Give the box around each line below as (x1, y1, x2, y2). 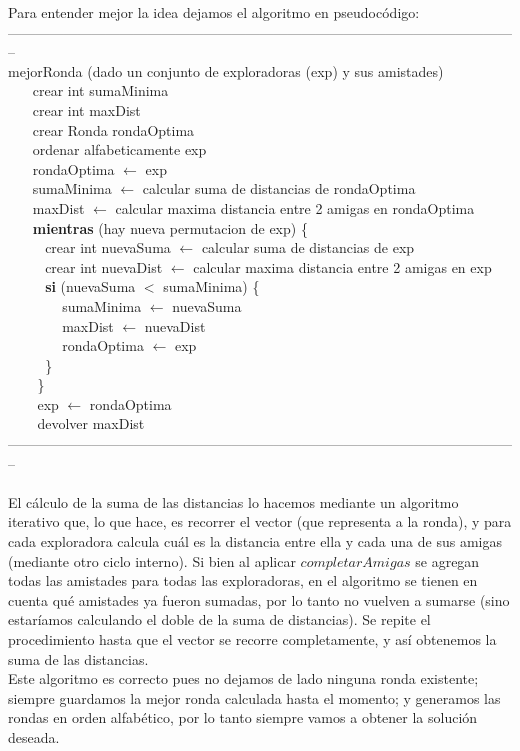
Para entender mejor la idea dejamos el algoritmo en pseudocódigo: (8, 2, 420, 22)
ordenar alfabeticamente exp (32, 139, 207, 160)
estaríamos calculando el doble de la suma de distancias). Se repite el (8, 609, 431, 630)
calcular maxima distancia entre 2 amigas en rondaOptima (115, 197, 475, 218)
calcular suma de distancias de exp (201, 237, 415, 258)
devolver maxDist (37, 413, 145, 434)
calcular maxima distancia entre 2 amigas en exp (193, 256, 492, 277)
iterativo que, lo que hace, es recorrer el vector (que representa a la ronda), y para (8, 511, 512, 532)
